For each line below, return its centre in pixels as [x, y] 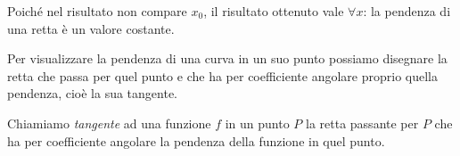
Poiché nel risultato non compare [97, 11]
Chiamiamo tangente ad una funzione [109, 123]
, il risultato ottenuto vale [274, 11]
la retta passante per [362, 123]
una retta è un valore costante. [91, 28]
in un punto [257, 123]
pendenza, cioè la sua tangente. [93, 93]
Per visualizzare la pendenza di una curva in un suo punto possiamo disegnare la [227, 58]
